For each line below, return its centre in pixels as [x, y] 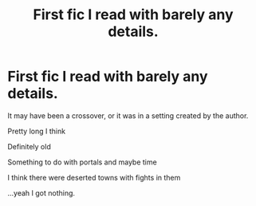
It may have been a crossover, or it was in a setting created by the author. [128, 115]
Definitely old [29, 146]
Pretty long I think [36, 131]
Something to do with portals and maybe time [82, 162]
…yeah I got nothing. [41, 192]
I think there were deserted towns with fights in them [94, 177]
